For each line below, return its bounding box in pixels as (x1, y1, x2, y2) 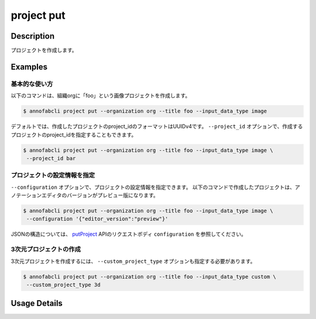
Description (11, 31, 55, 41)
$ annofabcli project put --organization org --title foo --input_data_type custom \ (23, 273, 276, 280)
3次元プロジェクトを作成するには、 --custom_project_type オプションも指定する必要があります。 (11, 257, 256, 264)
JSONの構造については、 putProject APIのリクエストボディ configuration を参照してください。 (11, 230, 247, 237)
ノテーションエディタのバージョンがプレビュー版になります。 (11, 192, 159, 199)
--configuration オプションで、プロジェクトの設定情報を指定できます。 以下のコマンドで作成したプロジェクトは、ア (11, 184, 301, 191)
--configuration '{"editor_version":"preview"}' (26, 216, 169, 222)
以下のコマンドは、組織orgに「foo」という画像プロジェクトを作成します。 (11, 92, 191, 99)
